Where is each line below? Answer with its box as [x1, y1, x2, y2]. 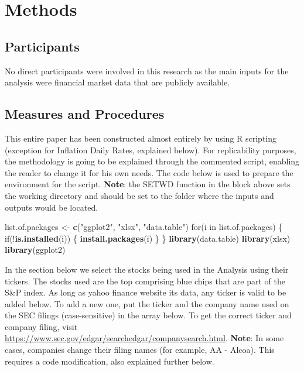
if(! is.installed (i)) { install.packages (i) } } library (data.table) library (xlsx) [5, 232, 291, 244]
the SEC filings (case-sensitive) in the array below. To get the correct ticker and [5, 309, 292, 321]
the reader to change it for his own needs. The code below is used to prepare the [5, 166, 293, 178]
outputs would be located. [5, 201, 98, 213]
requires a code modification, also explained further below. [5, 355, 214, 367]
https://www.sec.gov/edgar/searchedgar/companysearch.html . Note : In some [5, 332, 284, 344]
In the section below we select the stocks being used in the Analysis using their [5, 263, 289, 275]
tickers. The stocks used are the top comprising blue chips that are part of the [5, 274, 285, 287]
